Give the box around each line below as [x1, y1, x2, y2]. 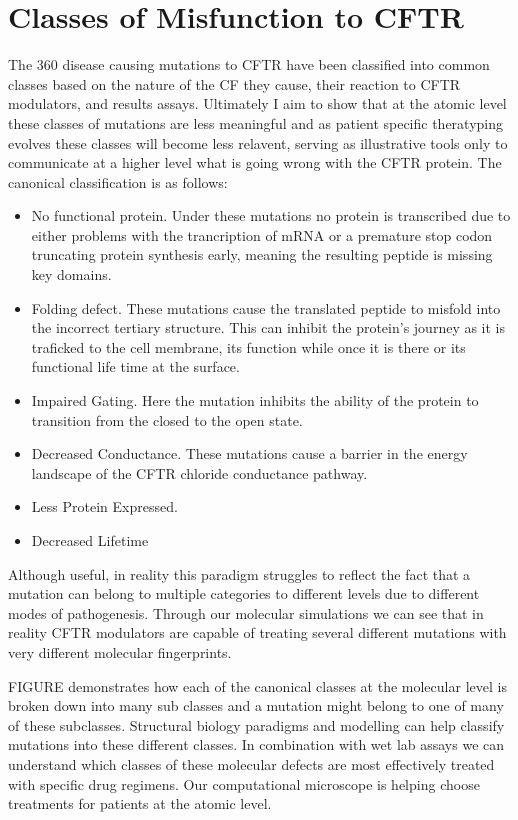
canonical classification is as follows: [8, 171, 228, 192]
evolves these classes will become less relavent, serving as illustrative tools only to [8, 132, 508, 153]
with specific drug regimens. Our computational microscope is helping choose [8, 773, 480, 794]
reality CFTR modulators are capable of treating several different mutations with [8, 622, 507, 643]
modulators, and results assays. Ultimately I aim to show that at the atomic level [8, 93, 507, 114]
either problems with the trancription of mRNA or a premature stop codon [31, 224, 493, 245]
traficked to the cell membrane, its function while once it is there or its [31, 336, 466, 357]
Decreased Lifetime [31, 530, 149, 550]
